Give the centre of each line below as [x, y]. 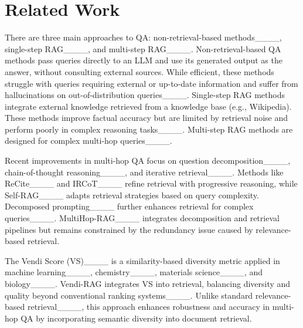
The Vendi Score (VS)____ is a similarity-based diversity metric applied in [142, 260]
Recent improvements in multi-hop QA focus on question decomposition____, [148, 160]
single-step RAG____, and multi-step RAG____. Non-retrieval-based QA [143, 48]
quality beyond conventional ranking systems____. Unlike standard [129, 295]
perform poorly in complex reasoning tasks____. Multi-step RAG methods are [149, 129]
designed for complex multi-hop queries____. [88, 141]
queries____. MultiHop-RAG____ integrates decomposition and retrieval [142, 218]
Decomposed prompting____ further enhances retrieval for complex [129, 206]
